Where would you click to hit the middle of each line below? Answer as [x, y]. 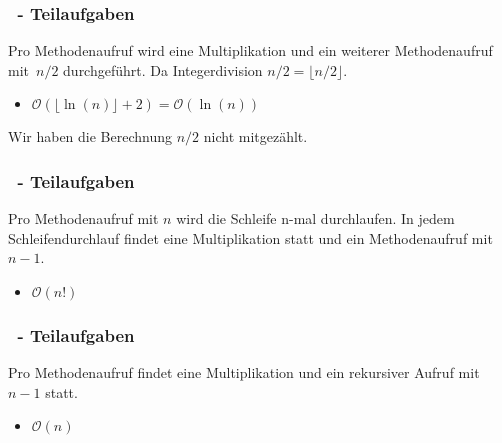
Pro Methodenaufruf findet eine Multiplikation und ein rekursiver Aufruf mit [244, 372]
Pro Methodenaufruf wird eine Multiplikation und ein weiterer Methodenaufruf [250, 50]
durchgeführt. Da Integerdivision [163, 69]
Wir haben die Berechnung [90, 136]
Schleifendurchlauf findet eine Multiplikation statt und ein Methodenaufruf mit [250, 237]
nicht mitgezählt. [255, 136]
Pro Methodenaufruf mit [83, 218]
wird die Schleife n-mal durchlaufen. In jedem [315, 218]
